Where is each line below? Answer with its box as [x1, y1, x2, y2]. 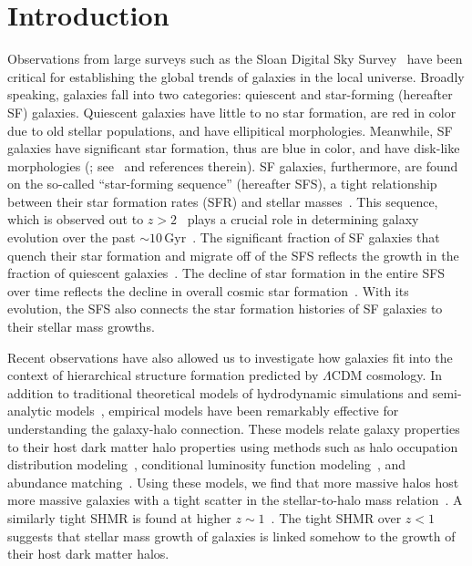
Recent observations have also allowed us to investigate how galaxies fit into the [7, 347, 453, 366]
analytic [7, 401, 52, 420]
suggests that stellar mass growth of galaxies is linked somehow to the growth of [7, 526, 456, 545]
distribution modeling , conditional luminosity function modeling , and [7, 455, 406, 474]
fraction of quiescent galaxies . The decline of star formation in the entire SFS [7, 263, 446, 283]
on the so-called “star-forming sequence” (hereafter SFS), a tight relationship [7, 174, 437, 193]
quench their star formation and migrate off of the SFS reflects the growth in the [7, 245, 459, 264]
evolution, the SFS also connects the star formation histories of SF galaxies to [7, 299, 443, 318]
